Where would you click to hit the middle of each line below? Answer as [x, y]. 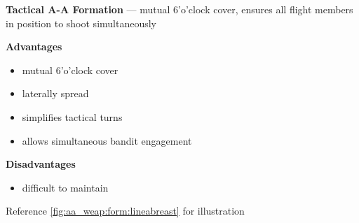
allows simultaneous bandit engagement [107, 140]
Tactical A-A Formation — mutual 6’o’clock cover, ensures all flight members [179, 9]
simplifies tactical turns [72, 116]
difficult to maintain [65, 187]
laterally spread [55, 93]
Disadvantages [41, 164]
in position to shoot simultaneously [81, 23]
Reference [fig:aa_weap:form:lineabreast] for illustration [125, 211]
